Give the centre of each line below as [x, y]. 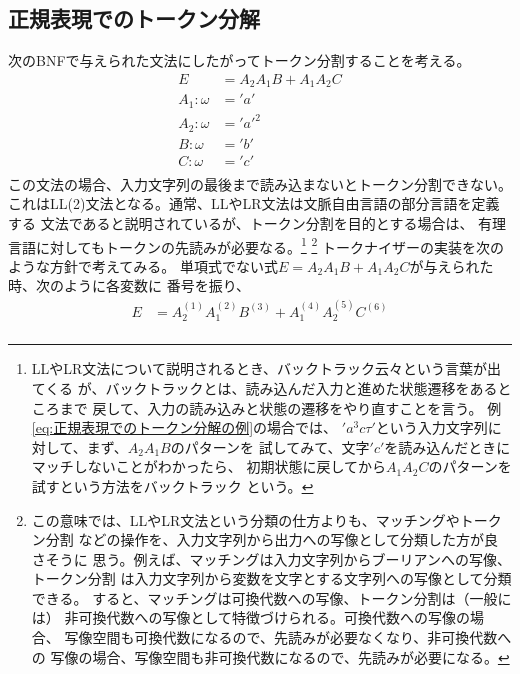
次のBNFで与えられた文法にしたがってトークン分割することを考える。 [239, 60]
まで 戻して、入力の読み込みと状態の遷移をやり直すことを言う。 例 [280, 407]
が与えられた [451, 265]
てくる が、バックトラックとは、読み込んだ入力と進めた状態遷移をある [264, 387]
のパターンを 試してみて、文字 [270, 446]
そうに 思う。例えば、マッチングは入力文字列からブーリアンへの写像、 [278, 558]
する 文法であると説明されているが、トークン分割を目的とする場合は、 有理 [257, 223]
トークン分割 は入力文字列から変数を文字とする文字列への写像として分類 [271, 578]
